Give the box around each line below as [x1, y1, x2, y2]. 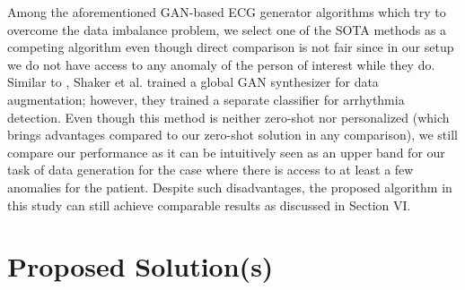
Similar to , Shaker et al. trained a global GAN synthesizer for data [7, 72, 379, 91]
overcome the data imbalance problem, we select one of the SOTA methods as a [7, 20, 447, 38]
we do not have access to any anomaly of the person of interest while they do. [7, 55, 435, 73]
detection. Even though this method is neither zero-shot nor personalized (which [7, 107, 450, 126]
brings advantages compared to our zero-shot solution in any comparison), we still [7, 125, 458, 144]
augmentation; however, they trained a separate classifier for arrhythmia [7, 90, 405, 108]
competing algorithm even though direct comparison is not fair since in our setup [7, 38, 454, 56]
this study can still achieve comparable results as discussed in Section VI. [7, 195, 411, 214]
